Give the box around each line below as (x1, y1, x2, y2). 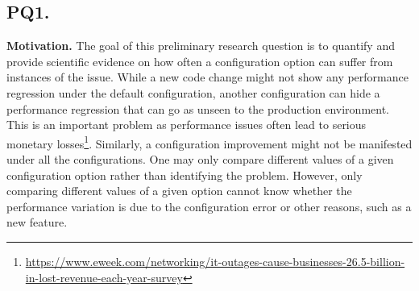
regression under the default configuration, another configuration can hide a (6, 84, 380, 101)
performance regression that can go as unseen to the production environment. (6, 100, 389, 117)
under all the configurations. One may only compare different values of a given (6, 151, 394, 168)
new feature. (6, 214, 68, 231)
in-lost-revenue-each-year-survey (25, 268, 183, 285)
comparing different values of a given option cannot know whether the (6, 182, 352, 199)
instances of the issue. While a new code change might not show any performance (6, 69, 409, 85)
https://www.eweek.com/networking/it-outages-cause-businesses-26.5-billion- (25, 252, 405, 269)
